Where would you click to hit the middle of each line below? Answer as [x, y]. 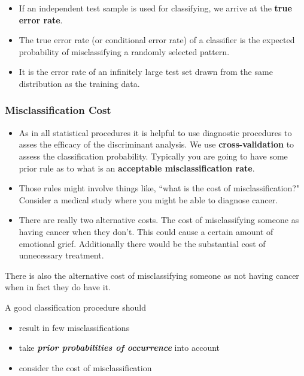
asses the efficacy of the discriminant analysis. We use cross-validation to [156, 144]
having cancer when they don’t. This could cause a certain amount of [146, 231]
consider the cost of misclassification [85, 367]
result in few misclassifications [74, 327]
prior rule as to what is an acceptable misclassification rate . [137, 168]
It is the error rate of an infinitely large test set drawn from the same [146, 72]
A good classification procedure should [75, 307]
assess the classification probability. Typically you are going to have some [153, 156]
